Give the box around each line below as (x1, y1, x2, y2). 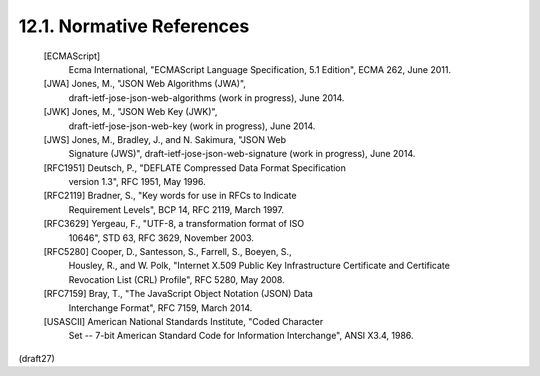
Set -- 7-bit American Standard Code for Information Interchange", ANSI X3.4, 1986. (68, 330, 414, 342)
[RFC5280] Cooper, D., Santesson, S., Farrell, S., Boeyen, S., (43, 246, 292, 258)
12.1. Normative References (18, 15, 250, 37)
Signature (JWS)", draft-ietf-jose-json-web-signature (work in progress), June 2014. (68, 148, 416, 160)
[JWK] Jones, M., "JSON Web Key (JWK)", (43, 106, 218, 118)
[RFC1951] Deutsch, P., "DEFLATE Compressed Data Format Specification (43, 161, 347, 174)
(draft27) (18, 352, 55, 364)
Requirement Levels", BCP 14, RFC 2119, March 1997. (68, 203, 285, 215)
